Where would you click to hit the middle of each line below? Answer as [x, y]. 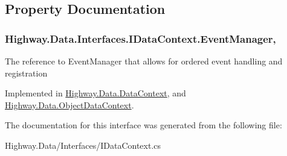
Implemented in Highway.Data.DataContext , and [95, 93]
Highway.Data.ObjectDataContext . [69, 105]
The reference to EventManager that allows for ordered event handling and [144, 61]
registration [26, 73]
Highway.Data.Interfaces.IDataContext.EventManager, [140, 38]
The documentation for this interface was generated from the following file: [143, 125]
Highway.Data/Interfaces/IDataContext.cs [83, 145]
